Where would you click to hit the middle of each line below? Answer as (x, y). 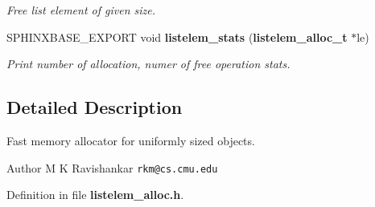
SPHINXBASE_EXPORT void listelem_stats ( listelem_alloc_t (177, 37)
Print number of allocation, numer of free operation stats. (148, 64)
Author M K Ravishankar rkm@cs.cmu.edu (112, 167)
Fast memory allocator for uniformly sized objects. (131, 140)
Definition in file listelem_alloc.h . (95, 195)
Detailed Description (95, 107)
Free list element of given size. (81, 10)
